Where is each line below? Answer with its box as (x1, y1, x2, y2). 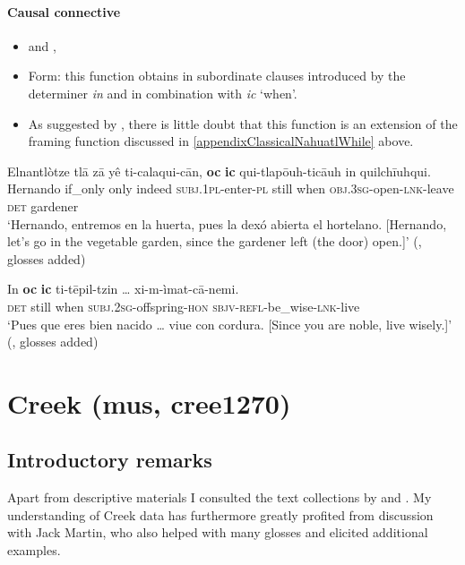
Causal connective (7, 2, 121, 21)
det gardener (7, 196, 79, 215)
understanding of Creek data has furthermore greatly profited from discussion (7, 505, 434, 524)
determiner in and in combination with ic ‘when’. (28, 83, 297, 102)
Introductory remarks (7, 446, 212, 474)
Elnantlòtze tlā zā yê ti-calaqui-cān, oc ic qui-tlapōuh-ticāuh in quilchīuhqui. (7, 161, 431, 180)
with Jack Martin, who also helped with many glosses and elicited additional (7, 523, 428, 542)
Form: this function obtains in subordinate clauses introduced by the (28, 66, 406, 85)
